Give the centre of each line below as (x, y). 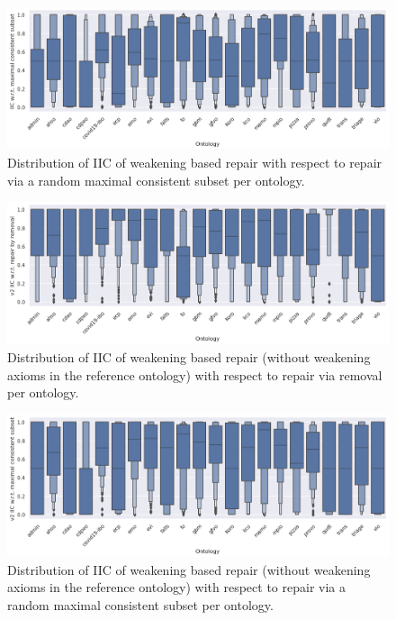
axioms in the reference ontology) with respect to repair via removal (195, 374)
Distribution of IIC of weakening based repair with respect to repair (195, 162)
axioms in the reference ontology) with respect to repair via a (176, 587)
